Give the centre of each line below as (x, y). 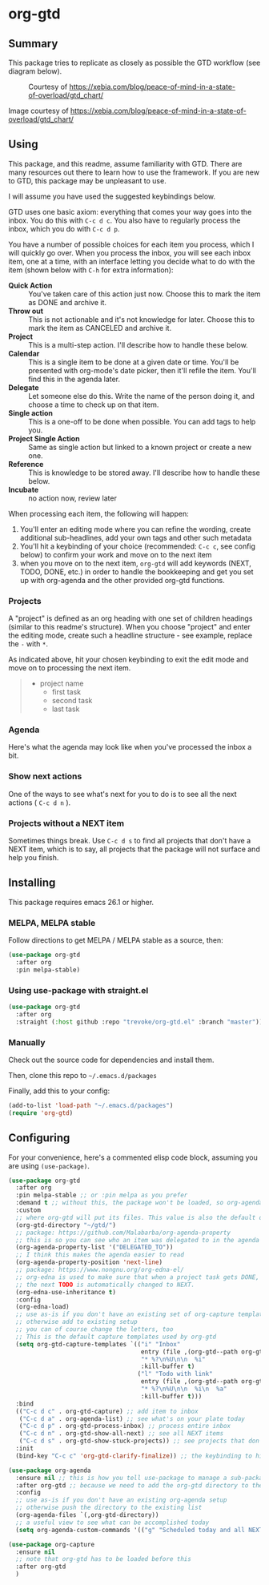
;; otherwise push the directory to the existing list (109, 1508)
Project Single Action (44, 438)
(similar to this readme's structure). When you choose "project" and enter (129, 627)
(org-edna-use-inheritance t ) (66, 1292)
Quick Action (30, 285)
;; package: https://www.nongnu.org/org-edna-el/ (100, 1270)
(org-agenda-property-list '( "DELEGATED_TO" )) (94, 1247)
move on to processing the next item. (70, 668)
